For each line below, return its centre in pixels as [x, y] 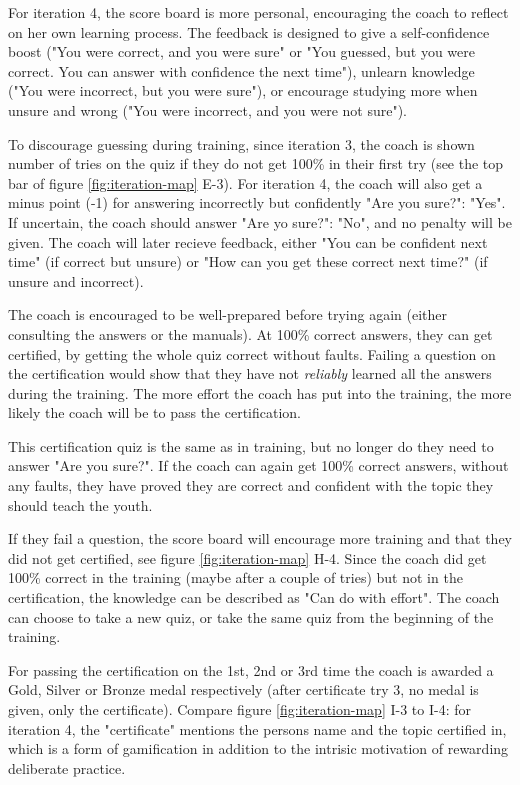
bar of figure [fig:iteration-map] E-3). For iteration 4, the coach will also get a [245, 182]
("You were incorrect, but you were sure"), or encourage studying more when [243, 90]
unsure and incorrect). [76, 280]
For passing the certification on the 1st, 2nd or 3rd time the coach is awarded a [251, 669]
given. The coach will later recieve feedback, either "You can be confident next [248, 241]
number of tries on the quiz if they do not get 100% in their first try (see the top [256, 163]
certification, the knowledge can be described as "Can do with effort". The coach [254, 597]
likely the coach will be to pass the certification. [155, 412]
